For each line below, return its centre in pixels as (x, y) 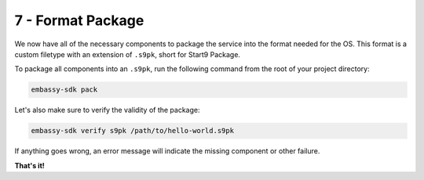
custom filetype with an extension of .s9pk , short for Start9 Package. (128, 54)
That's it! (29, 165)
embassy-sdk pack (64, 90)
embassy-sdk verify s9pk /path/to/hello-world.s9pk (133, 131)
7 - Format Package (79, 20)
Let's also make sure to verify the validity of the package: (107, 110)
